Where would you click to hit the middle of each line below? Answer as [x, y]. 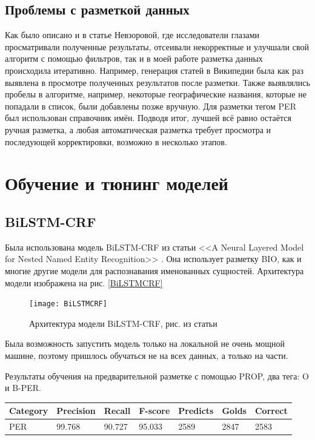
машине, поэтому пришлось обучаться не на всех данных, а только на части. [147, 355]
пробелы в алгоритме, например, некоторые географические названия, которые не [156, 94]
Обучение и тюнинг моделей [117, 183]
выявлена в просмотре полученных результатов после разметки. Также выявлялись [157, 82]
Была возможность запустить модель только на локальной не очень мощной [145, 343]
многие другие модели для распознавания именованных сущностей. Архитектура [154, 270]
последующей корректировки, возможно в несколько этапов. [116, 141]
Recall [117, 411]
